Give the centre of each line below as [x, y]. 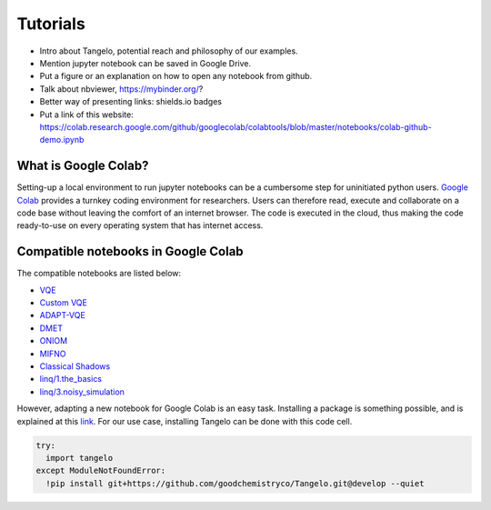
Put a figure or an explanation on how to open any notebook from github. [176, 76]
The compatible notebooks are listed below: [99, 274]
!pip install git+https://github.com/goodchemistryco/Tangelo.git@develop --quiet [235, 483]
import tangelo [80, 458]
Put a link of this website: [86, 115]
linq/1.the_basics [71, 379]
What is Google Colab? [83, 166]
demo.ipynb [62, 140]
